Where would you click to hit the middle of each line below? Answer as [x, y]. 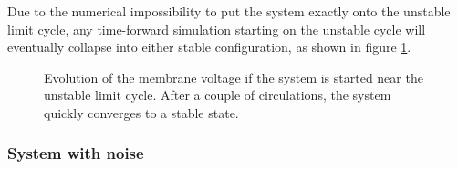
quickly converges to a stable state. [141, 112]
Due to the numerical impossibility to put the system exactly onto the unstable [229, 11]
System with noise [76, 153]
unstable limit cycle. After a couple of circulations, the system [218, 95]
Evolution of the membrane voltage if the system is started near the [234, 77]
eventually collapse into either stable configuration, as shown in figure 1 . [209, 47]
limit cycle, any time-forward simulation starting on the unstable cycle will [217, 29]
